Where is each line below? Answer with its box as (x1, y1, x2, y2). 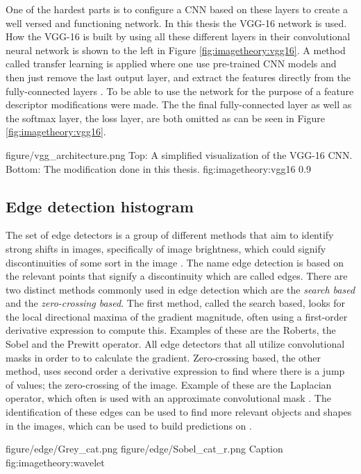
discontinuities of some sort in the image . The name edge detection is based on (6, 255, 344, 269)
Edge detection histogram (6, 195, 194, 217)
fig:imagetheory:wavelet (6, 455, 105, 469)
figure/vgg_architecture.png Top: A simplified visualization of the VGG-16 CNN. (6, 147, 353, 162)
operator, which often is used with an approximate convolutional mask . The (6, 391, 331, 405)
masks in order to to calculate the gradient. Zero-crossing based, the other (6, 350, 321, 364)
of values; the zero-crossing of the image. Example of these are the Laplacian (6, 377, 332, 391)
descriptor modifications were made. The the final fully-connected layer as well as (6, 97, 352, 112)
